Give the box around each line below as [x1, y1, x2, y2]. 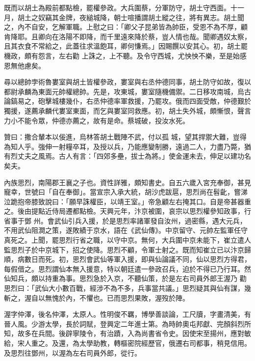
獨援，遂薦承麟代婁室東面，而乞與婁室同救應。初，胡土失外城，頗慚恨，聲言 [4, 105, 251, 115]
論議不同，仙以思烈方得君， [161, 254, 251, 264]
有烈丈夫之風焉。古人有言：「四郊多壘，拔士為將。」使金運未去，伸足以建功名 [4, 151, 251, 161]
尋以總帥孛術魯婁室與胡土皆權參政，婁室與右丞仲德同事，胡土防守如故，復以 [4, 77, 251, 87]
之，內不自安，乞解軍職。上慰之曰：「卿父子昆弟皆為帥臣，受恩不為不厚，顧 [4, 22, 248, 32]
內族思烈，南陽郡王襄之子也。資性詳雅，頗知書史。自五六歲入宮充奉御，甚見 [4, 177, 251, 187]
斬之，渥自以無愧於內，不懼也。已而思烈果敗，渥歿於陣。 [4, 292, 189, 303]
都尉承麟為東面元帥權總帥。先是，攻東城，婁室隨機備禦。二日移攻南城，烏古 [4, 86, 251, 96]
